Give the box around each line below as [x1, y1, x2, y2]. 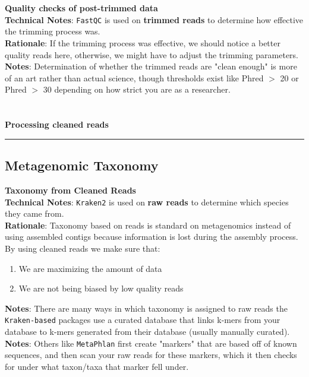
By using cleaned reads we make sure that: [5, 242, 160, 255]
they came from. [5, 207, 64, 220]
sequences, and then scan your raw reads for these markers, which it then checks [5, 349, 297, 361]
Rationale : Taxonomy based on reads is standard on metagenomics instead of [5, 218, 291, 231]
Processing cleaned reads [5, 118, 109, 131]
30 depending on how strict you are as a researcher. [43, 83, 231, 96]
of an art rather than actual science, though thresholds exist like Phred [5, 71, 264, 84]
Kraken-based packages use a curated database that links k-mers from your [5, 313, 280, 326]
